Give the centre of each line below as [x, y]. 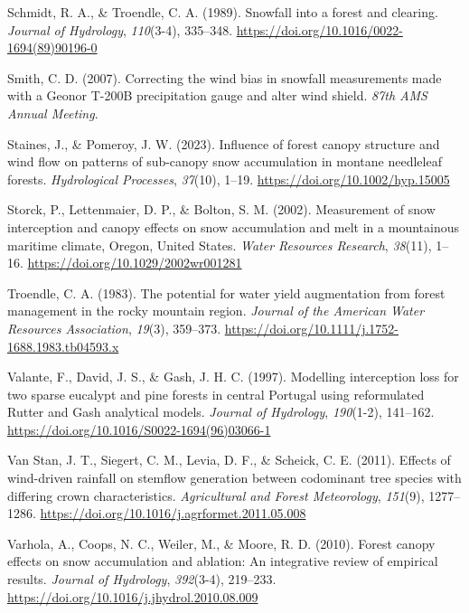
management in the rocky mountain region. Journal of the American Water [216, 311]
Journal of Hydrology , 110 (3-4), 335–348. [120, 29]
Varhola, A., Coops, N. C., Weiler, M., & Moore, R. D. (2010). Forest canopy [221, 543]
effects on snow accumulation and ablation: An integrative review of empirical [223, 561]
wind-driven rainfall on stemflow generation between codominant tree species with [234, 478]
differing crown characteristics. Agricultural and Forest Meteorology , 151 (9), [216, 495]
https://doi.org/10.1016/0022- [319, 29]
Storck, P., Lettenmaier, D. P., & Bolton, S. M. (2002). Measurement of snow [221, 209]
